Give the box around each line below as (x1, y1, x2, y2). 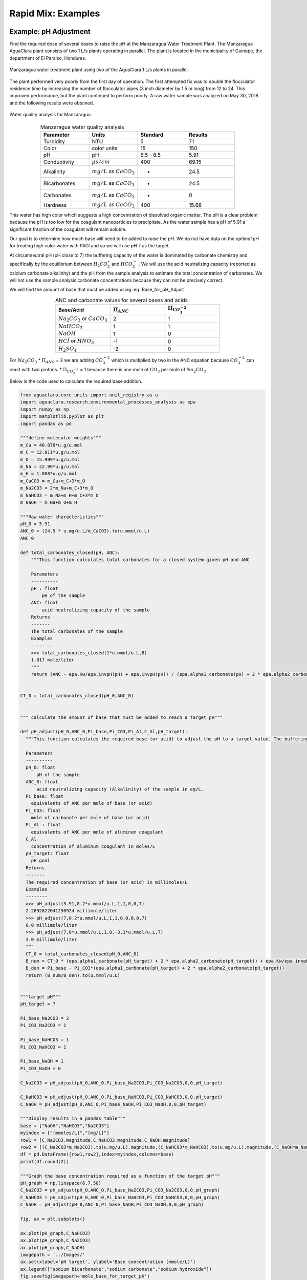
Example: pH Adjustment (9, 27, 91, 36)
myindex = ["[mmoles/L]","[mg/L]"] (20, 1130, 109, 1136)
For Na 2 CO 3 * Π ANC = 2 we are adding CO (9, 357, 103, 365)
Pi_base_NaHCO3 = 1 (20, 1037, 69, 1043)
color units (92, 144, 118, 152)
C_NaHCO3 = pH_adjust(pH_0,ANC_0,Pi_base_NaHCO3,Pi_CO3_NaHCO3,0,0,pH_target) (20, 1094, 223, 1100)
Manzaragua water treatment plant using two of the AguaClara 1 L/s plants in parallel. (9, 67, 189, 73)
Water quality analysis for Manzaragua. (9, 112, 92, 118)
